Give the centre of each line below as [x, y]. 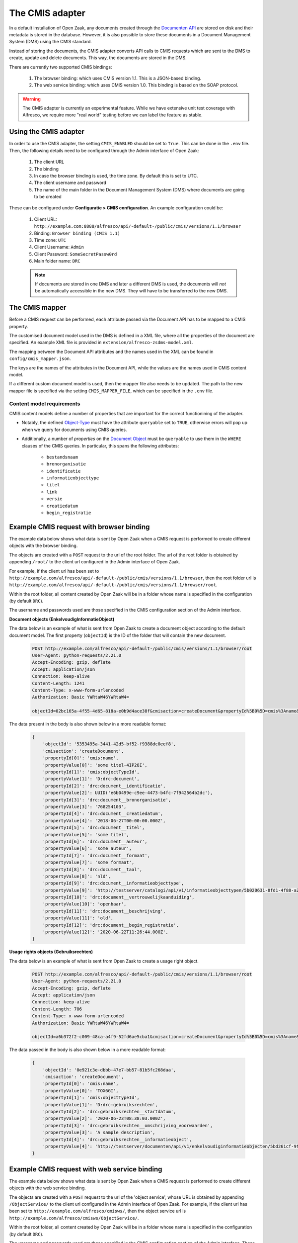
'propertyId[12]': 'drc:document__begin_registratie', [111, 925]
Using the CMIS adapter [47, 132]
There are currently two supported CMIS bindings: [61, 67]
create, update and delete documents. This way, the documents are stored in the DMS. [98, 58]
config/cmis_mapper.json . [40, 358]
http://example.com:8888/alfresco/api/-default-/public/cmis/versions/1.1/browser [137, 226]
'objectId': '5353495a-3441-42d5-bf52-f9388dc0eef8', [109, 744]
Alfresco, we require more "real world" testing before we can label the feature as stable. [113, 115]
